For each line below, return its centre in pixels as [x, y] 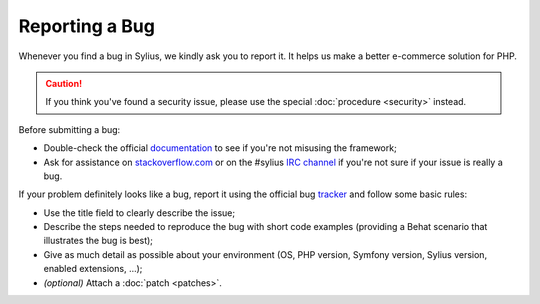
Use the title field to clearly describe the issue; [139, 212]
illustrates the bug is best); [98, 241]
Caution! [64, 83]
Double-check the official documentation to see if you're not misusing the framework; [220, 148]
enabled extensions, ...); [93, 269]
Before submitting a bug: [69, 129]
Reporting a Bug [86, 26]
